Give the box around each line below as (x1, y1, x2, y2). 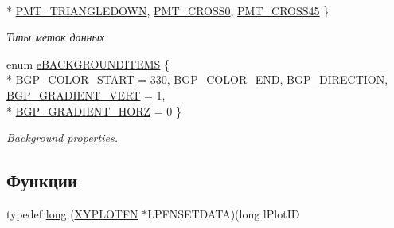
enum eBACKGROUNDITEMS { (6, 55, 170, 72)
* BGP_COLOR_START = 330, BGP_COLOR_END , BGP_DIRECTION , (6, 71, 388, 88)
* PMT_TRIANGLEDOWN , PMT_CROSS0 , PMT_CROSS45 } (6, 2, 330, 18)
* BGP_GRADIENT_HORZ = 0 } (6, 102, 181, 119)
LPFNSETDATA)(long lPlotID (147, 205, 300, 222)
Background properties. (6, 129, 118, 146)
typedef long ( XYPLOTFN (6, 205, 138, 222)
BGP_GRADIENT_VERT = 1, (6, 86, 166, 103)
